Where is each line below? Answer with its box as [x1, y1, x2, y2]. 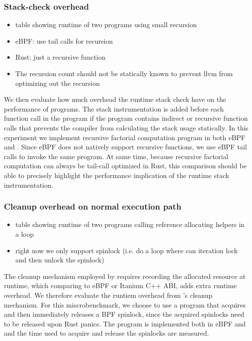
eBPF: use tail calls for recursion [15, 35, 113, 46]
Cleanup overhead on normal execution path [4, 200, 182, 212]
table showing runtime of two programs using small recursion [15, 19, 197, 30]
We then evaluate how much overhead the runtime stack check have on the [4, 94, 226, 104]
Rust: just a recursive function [15, 52, 106, 62]
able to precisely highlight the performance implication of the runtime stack [4, 170, 229, 180]
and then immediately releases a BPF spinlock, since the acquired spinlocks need [4, 309, 244, 319]
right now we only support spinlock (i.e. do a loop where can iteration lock [15, 245, 238, 255]
